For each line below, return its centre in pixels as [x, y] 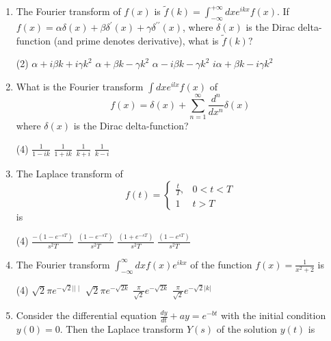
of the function [221, 264]
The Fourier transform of [68, 11]
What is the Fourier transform [80, 87]
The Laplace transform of [69, 174]
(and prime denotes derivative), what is [136, 40]
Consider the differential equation [86, 315]
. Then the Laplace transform [122, 329]
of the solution [247, 329]
